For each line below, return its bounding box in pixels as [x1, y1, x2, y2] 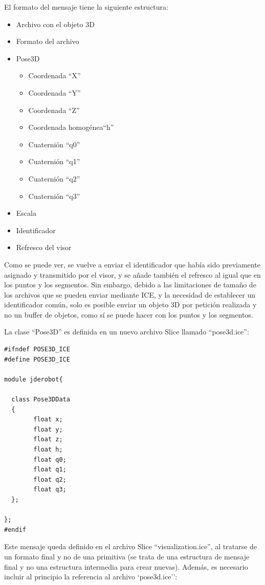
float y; [33, 425, 63, 433]
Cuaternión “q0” [28, 139, 80, 149]
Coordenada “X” [28, 70, 81, 81]
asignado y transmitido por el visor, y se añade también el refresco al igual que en [4, 269, 261, 280]
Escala [16, 208, 36, 218]
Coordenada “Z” [28, 104, 80, 115]
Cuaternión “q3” [28, 190, 80, 201]
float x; [33, 416, 63, 423]
